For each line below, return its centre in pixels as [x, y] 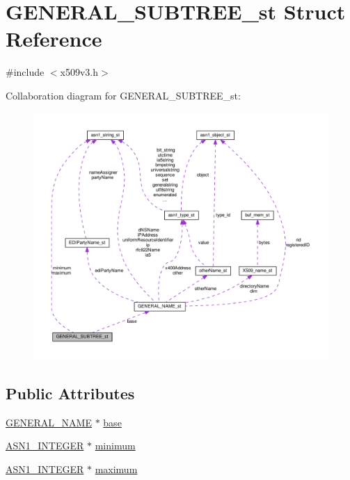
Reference [54, 39]
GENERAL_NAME [49, 422]
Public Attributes [70, 393]
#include [25, 72]
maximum [116, 469]
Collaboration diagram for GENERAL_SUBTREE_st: [123, 95]
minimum [115, 446]
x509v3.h [79, 72]
